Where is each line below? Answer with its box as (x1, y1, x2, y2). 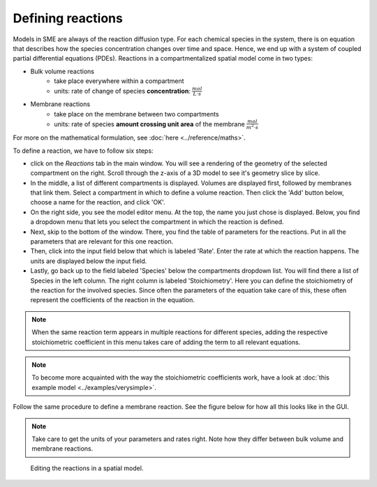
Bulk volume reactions (30, 67, 94, 75)
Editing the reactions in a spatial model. (30, 464, 144, 472)
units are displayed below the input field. (30, 257, 147, 265)
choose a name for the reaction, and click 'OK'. (30, 198, 165, 207)
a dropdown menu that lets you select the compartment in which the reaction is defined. (30, 218, 284, 226)
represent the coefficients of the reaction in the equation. (30, 296, 195, 304)
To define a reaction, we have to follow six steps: (13, 147, 154, 155)
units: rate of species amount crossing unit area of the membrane (54, 119, 245, 128)
